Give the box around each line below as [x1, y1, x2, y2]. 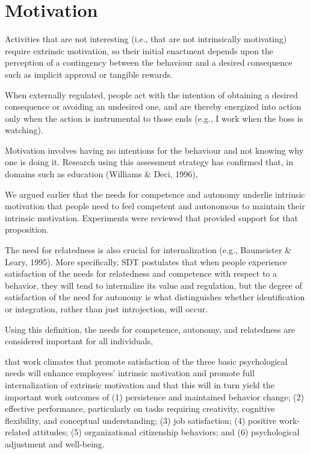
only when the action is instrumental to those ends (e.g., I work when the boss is [5, 112, 303, 124]
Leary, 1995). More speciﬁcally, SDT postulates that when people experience [5, 255, 287, 268]
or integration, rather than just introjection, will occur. [5, 303, 208, 315]
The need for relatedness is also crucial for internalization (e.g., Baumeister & [5, 244, 292, 256]
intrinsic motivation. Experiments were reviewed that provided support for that [5, 211, 298, 224]
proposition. [5, 223, 49, 236]
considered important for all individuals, [5, 335, 153, 347]
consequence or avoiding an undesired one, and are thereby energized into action [5, 100, 302, 113]
